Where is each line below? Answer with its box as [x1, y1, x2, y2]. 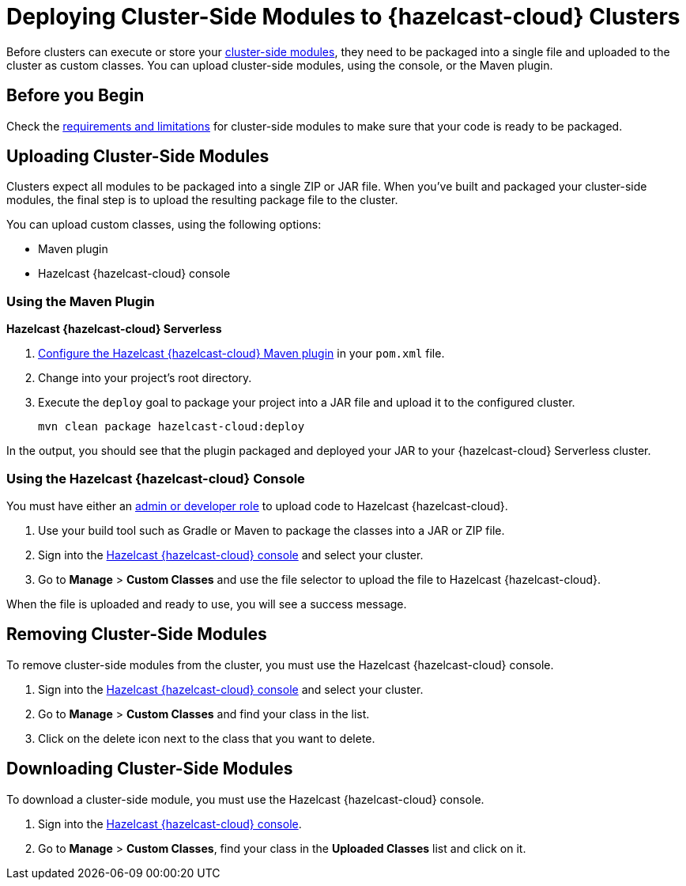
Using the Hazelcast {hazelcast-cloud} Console [6, 470, 305, 487]
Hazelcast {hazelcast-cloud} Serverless [6, 322, 222, 336]
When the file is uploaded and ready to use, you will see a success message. [6, 596, 407, 611]
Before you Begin [6, 85, 145, 106]
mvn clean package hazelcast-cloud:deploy [38, 420, 305, 434]
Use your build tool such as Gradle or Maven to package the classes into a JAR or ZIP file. [38, 523, 505, 537]
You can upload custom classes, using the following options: [6, 218, 322, 232]
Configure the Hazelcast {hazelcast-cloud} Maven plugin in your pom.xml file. [38, 346, 445, 361]
